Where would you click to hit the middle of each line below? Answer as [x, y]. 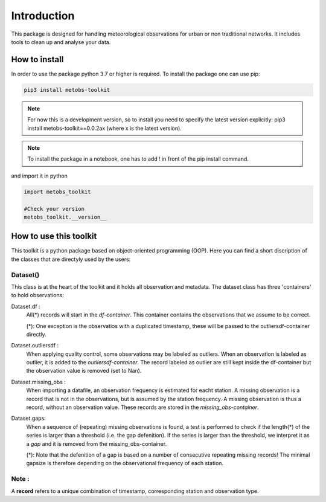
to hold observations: [38, 295]
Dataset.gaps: [29, 418]
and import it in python [39, 176]
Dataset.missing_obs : [39, 382]
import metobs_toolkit [57, 191]
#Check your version [54, 209]
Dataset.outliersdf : [35, 346]
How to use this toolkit [54, 237]
